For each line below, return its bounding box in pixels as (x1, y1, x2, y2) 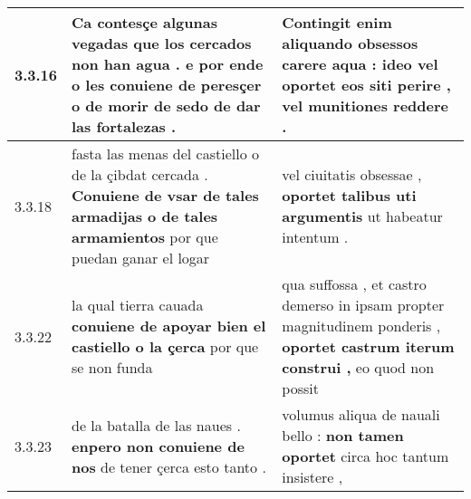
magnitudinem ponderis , (282, 315, 441, 336)
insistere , (282, 466, 343, 487)
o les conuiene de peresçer (72, 74, 262, 95)
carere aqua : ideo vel (282, 53, 438, 74)
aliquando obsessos (282, 33, 418, 53)
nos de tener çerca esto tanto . (72, 456, 266, 477)
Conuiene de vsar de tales (72, 185, 259, 206)
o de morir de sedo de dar (72, 95, 261, 116)
